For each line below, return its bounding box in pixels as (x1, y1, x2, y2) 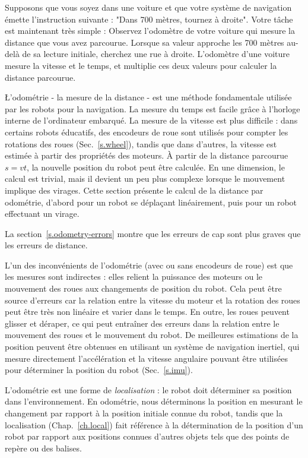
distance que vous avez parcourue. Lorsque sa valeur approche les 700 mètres (5, 36, 284, 48)
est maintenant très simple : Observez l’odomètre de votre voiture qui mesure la (5, 24, 296, 37)
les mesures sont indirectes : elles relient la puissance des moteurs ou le (5, 270, 263, 283)
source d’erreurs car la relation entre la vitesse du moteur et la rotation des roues (5, 293, 300, 306)
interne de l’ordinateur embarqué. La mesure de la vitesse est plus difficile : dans (5, 114, 298, 127)
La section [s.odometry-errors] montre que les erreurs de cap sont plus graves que (5, 227, 301, 239)
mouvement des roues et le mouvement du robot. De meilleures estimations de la (5, 329, 299, 341)
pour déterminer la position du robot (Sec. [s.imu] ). (5, 364, 193, 376)
